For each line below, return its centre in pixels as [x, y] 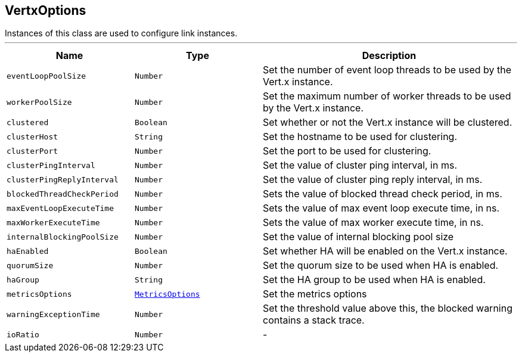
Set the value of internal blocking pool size [358, 237]
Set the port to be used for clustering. [347, 151]
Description [389, 56]
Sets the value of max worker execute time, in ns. [373, 223]
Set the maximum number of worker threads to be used [387, 96]
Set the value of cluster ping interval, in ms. [360, 165]
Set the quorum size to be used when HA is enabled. [381, 266]
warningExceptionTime [53, 314]
